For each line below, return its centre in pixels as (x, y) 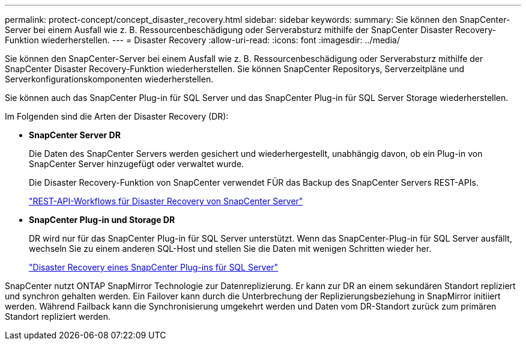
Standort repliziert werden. (58, 316)
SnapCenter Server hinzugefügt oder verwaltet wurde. (137, 164)
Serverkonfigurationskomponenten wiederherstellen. (109, 79)
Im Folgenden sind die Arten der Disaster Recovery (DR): (117, 116)
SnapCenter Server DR (75, 135)
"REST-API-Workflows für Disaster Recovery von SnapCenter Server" (166, 201)
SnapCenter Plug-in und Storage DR (102, 220)
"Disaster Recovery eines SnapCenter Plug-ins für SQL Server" (154, 267)
